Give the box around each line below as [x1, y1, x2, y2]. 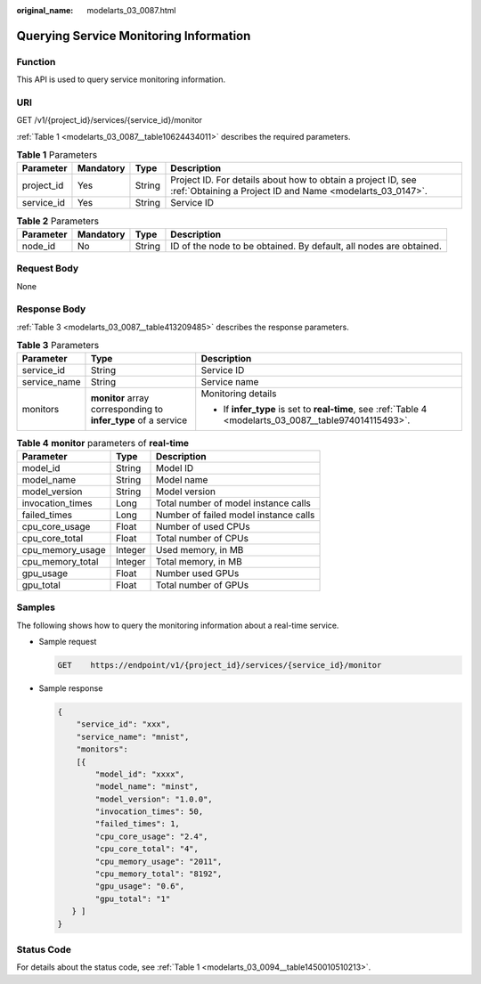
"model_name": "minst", [94, 782, 200, 792]
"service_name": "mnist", [76, 731, 190, 742]
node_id [21, 240, 56, 252]
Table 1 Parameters [16, 149, 98, 161]
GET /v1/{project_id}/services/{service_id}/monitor [16, 115, 203, 126]
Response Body [16, 303, 86, 315]
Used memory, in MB [155, 543, 244, 556]
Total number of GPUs [155, 579, 249, 591]
